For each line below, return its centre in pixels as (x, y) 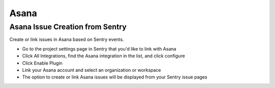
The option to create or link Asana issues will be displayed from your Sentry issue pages (115, 77)
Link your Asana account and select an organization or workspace (92, 70)
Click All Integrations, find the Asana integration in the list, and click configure (104, 56)
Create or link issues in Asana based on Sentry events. (67, 39)
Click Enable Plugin (43, 63)
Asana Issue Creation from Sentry (68, 27)
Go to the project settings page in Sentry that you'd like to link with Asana (99, 49)
